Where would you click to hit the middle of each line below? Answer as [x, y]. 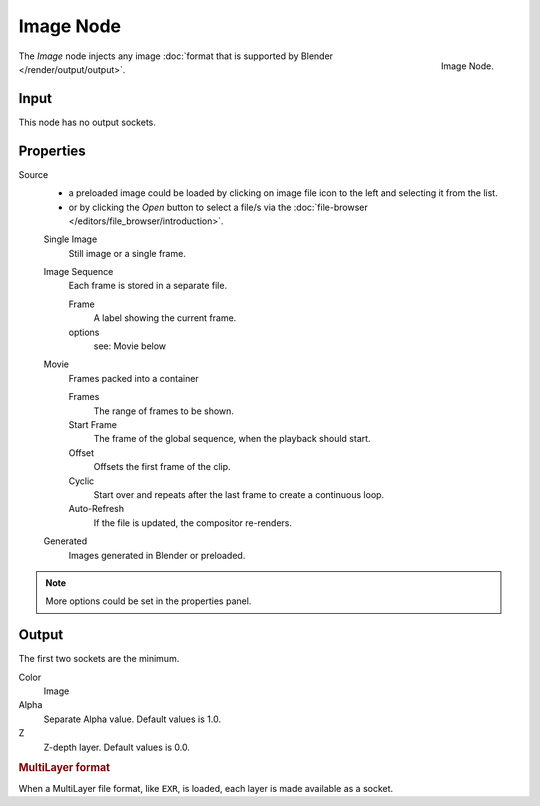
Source [33, 174]
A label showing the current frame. [165, 318]
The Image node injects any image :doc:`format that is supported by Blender [176, 56]
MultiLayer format [64, 768]
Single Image [70, 239]
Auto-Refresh [96, 509]
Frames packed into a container [133, 378]
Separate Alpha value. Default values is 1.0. [132, 719]
